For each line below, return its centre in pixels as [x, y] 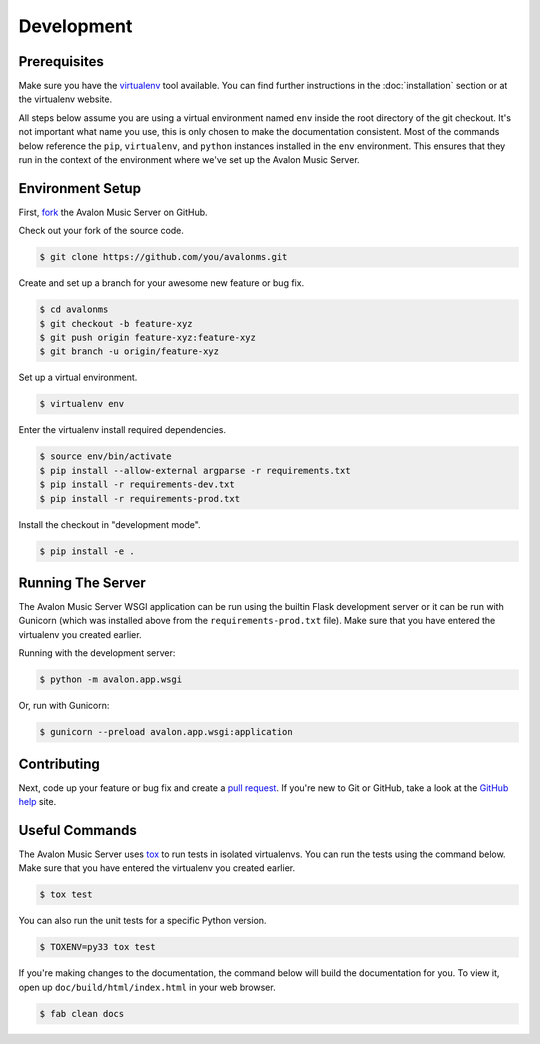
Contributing [59, 763]
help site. [37, 802]
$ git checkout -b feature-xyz [116, 323]
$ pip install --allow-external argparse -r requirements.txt [195, 470]
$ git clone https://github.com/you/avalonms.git [163, 257]
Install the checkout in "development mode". [109, 524]
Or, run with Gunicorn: [64, 706]
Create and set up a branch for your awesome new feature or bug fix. [161, 283]
